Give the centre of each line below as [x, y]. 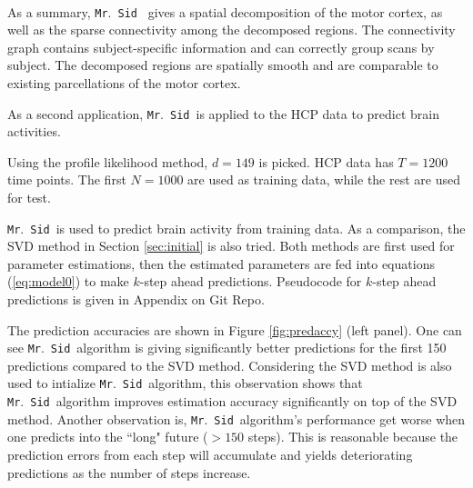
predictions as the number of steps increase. [129, 472]
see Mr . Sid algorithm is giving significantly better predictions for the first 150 [227, 348]
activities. [34, 131]
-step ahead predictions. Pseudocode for [251, 281]
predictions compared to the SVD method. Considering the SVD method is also [230, 365]
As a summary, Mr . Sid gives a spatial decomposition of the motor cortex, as [225, 11]
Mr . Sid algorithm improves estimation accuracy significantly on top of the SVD [232, 401]
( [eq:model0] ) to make [68, 281]
